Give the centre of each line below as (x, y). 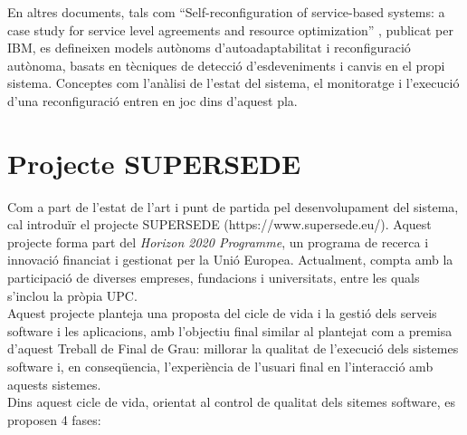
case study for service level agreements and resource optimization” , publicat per (230, 29)
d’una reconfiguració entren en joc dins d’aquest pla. (152, 100)
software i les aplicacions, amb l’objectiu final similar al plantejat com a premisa (230, 330)
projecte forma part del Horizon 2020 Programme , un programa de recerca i (218, 242)
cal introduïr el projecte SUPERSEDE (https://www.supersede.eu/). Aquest (219, 224)
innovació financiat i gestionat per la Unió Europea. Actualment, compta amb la (230, 260)
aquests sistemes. (54, 384)
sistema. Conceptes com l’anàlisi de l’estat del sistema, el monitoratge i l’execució (233, 83)
